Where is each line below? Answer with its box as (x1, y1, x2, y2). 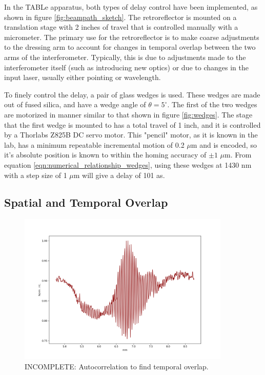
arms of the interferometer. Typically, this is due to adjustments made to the (4, 51, 246, 62)
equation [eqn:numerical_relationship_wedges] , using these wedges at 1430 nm (4, 159, 252, 170)
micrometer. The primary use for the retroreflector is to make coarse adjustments (4, 31, 259, 42)
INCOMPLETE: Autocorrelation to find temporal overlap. (25, 361, 209, 372)
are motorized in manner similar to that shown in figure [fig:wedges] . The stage (4, 109, 253, 120)
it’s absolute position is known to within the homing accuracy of (4, 149, 207, 160)
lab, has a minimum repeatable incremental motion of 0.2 (4, 139, 185, 150)
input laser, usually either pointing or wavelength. (4, 72, 161, 83)
